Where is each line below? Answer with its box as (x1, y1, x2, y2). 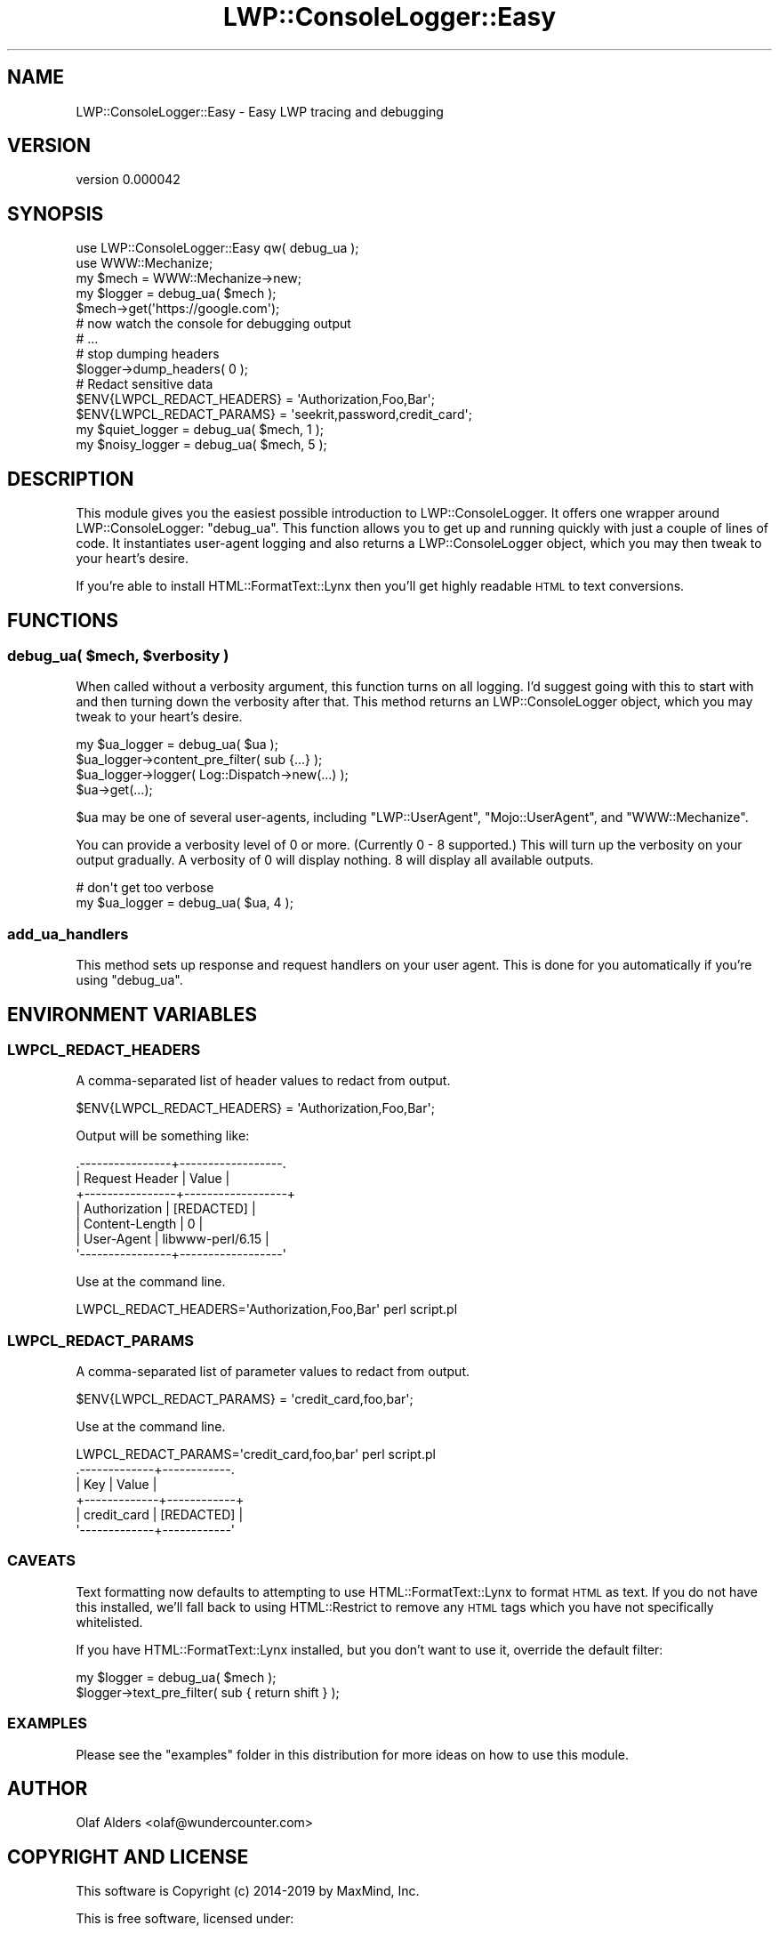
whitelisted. (76, 1614, 143, 1630)
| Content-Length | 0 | (76, 1216, 204, 1232)
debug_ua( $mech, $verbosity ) (7, 646, 229, 664)
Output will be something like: (76, 1128, 250, 1144)
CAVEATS (7, 1551, 76, 1570)
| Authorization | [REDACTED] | (76, 1201, 256, 1217)
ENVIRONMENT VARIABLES (7, 1003, 257, 1026)
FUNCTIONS (7, 608, 119, 632)
